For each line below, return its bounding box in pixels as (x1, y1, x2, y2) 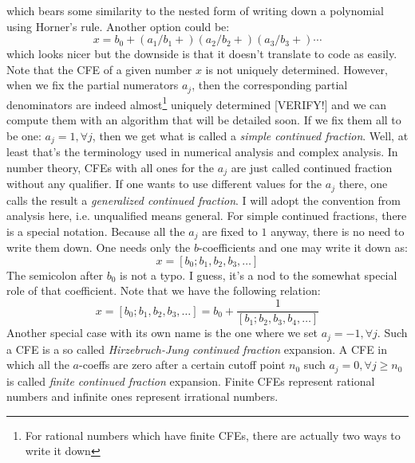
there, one (338, 175, 388, 192)
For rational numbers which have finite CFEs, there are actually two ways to (25, 426, 401, 443)
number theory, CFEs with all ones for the (6, 159, 215, 175)
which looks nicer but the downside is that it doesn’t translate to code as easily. (6, 45, 397, 62)
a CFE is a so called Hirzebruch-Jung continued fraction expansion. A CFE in (6, 340, 388, 357)
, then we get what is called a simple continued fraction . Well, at (92, 127, 409, 143)
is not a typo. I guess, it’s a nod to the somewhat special (120, 266, 397, 283)
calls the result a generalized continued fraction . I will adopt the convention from (6, 191, 401, 208)
